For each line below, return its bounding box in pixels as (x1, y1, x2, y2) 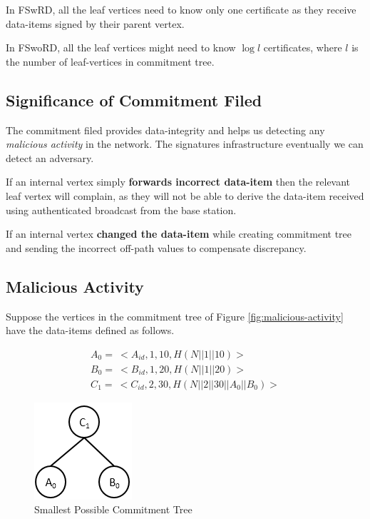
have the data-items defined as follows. (6, 323, 175, 338)
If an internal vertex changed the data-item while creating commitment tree (6, 226, 352, 241)
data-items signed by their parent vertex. (6, 16, 185, 31)
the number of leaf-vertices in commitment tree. (6, 54, 215, 69)
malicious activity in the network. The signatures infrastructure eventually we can (6, 136, 364, 151)
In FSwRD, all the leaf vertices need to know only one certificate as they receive (6, 2, 356, 16)
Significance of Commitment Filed (6, 89, 262, 111)
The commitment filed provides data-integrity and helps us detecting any (6, 122, 325, 137)
